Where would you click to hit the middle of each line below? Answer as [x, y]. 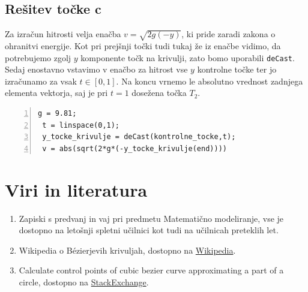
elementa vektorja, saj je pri [56, 93]
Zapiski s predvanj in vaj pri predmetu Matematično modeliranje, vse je [151, 218]
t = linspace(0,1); [81, 125]
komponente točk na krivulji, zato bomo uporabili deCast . [188, 57]
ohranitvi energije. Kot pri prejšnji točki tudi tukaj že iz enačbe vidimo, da [143, 45]
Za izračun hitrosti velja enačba [63, 34]
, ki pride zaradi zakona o [228, 34]
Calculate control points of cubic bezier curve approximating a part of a [151, 270]
